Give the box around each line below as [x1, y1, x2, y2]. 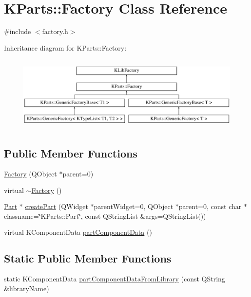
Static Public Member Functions [4, 251, 172, 266]
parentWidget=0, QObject [94, 201, 174, 211]
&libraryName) [4, 283, 49, 293]
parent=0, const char [178, 201, 242, 211]
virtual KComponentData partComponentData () [4, 227, 152, 237]
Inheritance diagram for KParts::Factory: [4, 42, 127, 52]
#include [4, 26, 31, 36]
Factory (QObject [4, 169, 57, 179]
